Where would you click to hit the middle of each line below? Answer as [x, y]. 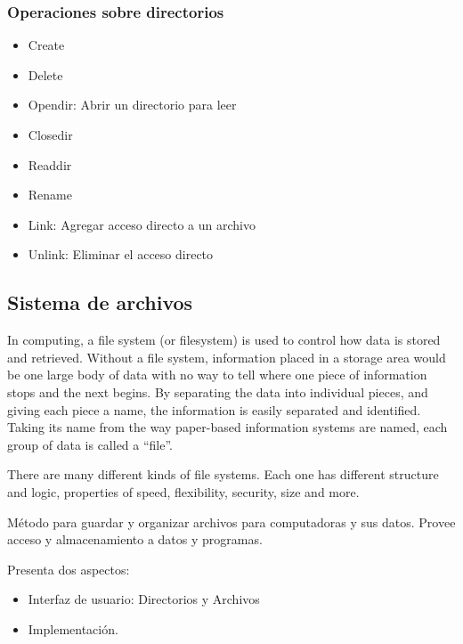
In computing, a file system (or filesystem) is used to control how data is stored [224, 340]
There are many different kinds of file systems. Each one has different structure [223, 474]
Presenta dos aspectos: [69, 569]
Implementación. [73, 628]
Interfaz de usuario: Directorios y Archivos [144, 599]
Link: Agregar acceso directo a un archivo [142, 224]
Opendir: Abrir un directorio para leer [132, 105]
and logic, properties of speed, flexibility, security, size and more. [183, 491]
